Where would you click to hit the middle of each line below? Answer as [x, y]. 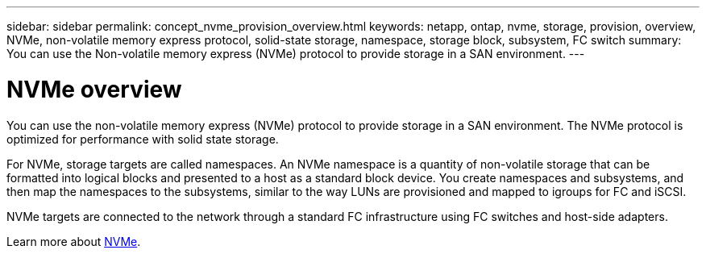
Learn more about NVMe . [74, 241]
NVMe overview [94, 89]
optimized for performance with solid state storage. [143, 139]
